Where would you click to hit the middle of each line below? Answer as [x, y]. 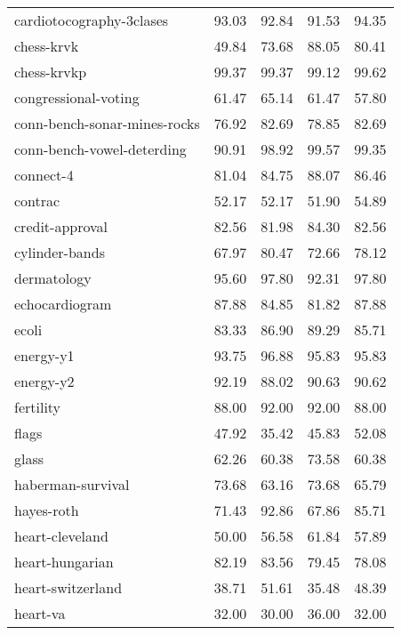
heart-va [40, 613]
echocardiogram [63, 304]
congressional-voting [77, 97]
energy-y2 [44, 381]
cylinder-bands [60, 252]
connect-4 [44, 175]
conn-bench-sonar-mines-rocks [107, 123]
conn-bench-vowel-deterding [100, 149]
